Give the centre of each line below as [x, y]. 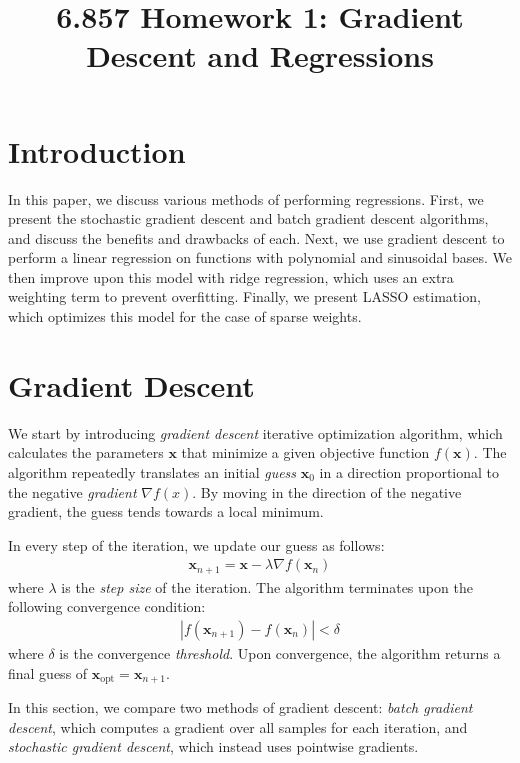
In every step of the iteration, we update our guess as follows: [196, 544]
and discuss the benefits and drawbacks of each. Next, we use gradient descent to [256, 237]
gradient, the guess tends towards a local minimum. [166, 511]
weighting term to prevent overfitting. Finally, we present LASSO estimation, [244, 296]
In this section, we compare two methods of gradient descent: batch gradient [240, 707]
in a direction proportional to [409, 471]
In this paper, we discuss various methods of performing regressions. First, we [246, 198]
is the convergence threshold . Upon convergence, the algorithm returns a [280, 653]
